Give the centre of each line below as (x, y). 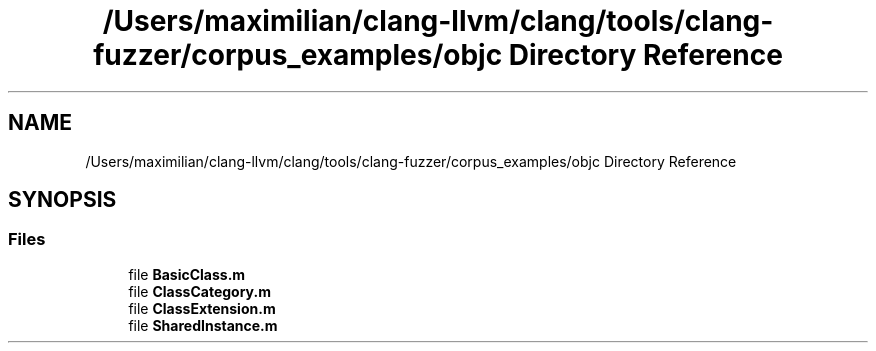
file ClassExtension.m (202, 308)
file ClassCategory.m (199, 291)
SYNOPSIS (62, 200)
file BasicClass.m (187, 274)
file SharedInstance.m (203, 325)
